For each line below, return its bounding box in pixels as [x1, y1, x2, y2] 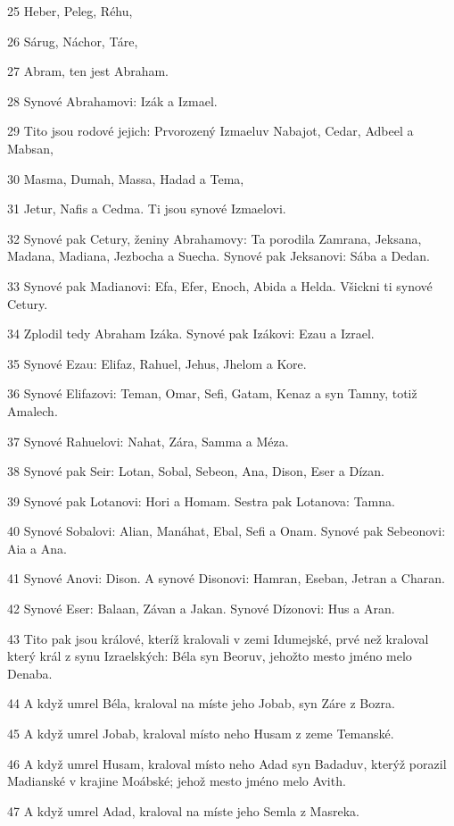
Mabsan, [7, 138, 54, 157]
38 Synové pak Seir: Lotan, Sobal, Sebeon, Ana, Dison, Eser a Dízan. [7, 462, 384, 480]
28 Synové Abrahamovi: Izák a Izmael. [7, 91, 218, 110]
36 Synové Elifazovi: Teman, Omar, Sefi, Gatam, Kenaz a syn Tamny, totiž [7, 384, 417, 403]
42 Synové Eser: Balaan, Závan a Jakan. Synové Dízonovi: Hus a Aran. [7, 599, 395, 618]
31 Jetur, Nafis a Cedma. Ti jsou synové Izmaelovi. [7, 199, 286, 218]
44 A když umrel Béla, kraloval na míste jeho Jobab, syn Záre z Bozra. [7, 694, 395, 713]
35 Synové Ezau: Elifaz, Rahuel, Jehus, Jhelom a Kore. [7, 354, 307, 372]
